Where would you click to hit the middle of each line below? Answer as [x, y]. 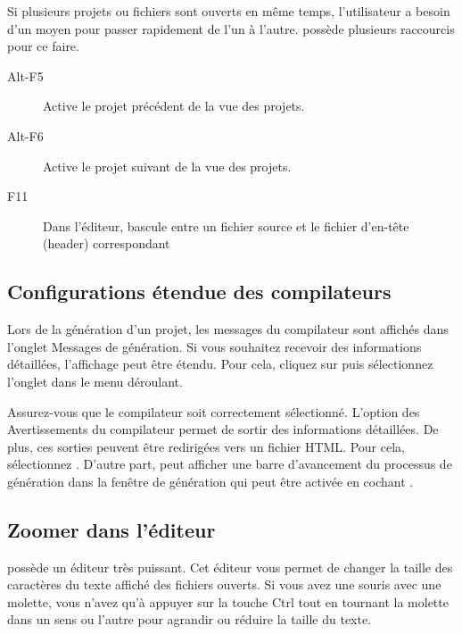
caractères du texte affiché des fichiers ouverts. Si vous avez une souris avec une [224, 584]
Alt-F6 [25, 135]
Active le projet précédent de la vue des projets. [174, 106]
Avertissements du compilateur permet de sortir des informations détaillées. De [223, 429]
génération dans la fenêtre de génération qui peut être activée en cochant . [210, 481]
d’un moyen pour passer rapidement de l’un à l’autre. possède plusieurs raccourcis [231, 28]
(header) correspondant [107, 243]
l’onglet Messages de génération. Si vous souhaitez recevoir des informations [214, 346]
